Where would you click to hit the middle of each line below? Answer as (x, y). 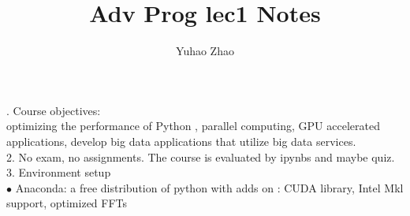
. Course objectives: (54, 110)
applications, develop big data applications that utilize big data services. (181, 141)
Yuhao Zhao (205, 51)
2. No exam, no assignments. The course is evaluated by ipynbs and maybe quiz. (201, 156)
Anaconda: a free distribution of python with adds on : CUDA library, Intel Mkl (209, 187)
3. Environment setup (59, 172)
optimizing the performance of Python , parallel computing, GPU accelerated (193, 126)
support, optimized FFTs (67, 203)
